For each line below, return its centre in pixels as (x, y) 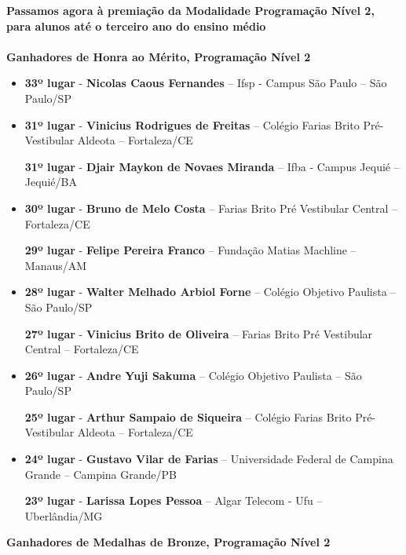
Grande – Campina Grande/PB (101, 474)
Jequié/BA (51, 182)
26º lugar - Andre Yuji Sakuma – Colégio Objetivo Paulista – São (193, 375)
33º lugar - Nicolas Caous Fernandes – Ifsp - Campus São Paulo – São (206, 83)
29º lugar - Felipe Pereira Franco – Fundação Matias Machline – (190, 250)
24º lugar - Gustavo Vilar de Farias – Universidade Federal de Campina (209, 459)
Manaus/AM (56, 265)
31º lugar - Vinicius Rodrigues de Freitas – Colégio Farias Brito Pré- (204, 124)
